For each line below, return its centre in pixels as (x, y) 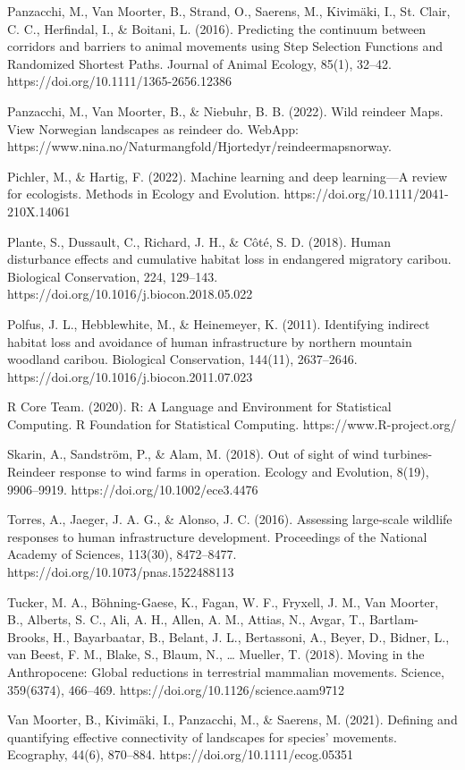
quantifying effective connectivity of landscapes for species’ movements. (202, 736)
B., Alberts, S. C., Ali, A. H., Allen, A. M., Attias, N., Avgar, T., (186, 619)
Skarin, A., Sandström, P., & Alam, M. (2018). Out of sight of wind (193, 454)
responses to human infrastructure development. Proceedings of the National (217, 536)
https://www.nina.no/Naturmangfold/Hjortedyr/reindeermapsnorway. (199, 146)
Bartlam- (393, 619)
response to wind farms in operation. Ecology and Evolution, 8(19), (244, 472)
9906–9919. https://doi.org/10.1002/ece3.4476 (133, 489)
